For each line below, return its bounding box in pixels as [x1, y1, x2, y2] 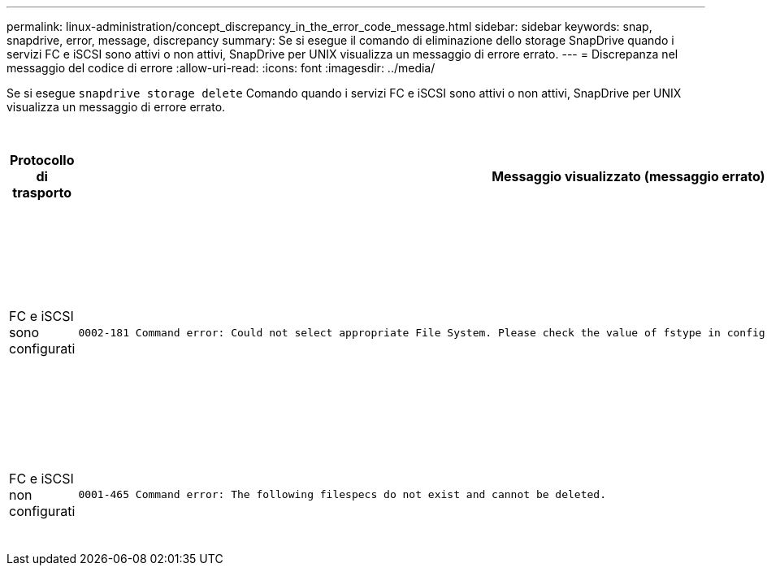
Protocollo [9, 152, 75, 168]
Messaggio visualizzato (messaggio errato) [492, 168, 765, 184]
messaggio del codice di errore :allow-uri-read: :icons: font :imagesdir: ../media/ [6, 61, 435, 75]
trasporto [12, 184, 72, 201]
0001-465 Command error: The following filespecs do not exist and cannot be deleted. [78, 488, 606, 500]
